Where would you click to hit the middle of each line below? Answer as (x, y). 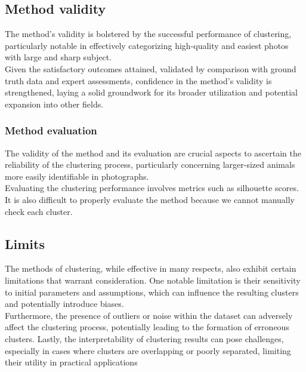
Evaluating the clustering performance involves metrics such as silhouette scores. (152, 188)
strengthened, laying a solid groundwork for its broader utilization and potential (151, 92)
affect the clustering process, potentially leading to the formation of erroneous (147, 327)
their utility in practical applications (71, 362)
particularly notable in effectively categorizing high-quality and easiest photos (147, 45)
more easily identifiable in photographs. (77, 176)
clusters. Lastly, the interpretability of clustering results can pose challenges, (144, 338)
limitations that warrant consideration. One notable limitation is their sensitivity (153, 280)
